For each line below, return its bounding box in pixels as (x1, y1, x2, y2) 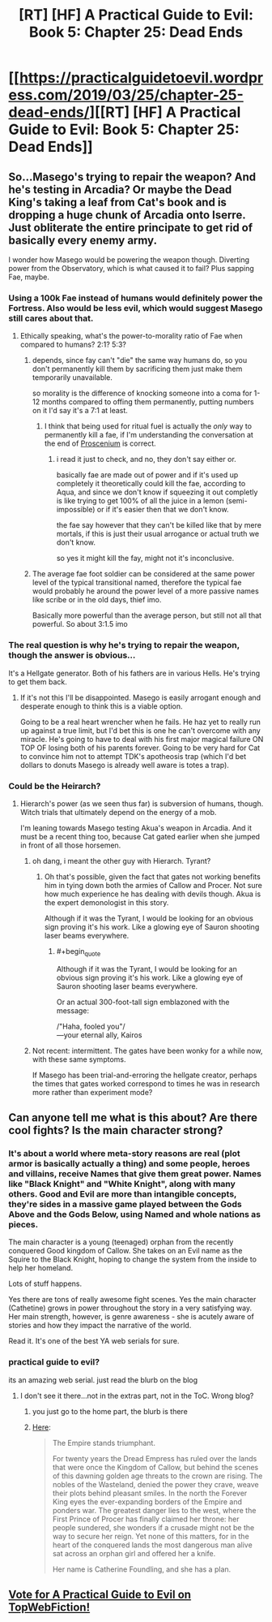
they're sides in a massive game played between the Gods (8, 1199, 242, 1210)
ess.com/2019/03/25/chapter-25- (8, 86, 244, 105)
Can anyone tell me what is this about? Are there (8, 1111, 257, 1125)
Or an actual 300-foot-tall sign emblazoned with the (56, 997, 230, 1007)
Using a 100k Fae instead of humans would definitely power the (8, 292, 263, 304)
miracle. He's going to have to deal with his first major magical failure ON (19, 734, 264, 744)
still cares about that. (8, 313, 94, 324)
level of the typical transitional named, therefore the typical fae (32, 578, 242, 588)
